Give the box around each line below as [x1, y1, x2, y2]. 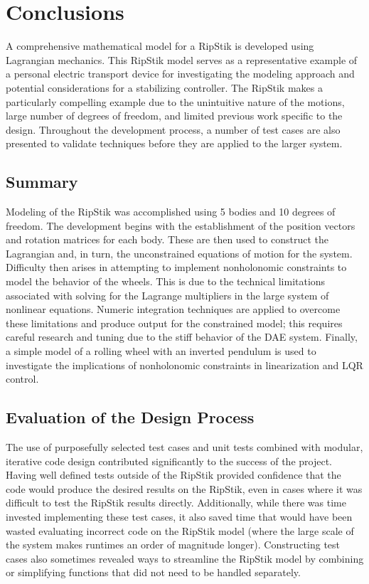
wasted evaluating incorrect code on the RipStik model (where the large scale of [6, 523, 354, 538]
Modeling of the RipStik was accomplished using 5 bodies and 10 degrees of [6, 204, 336, 219]
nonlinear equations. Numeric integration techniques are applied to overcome [6, 302, 341, 317]
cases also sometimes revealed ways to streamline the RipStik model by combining [6, 551, 364, 566]
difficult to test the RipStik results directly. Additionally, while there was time [6, 495, 346, 510]
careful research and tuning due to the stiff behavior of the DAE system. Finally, [6, 329, 358, 344]
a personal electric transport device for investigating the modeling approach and [6, 66, 355, 81]
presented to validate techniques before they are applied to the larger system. [6, 136, 343, 151]
